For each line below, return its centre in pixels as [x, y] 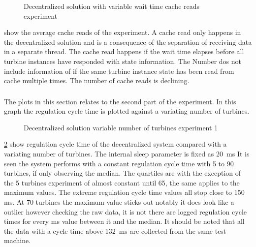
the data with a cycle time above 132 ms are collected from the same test [115, 231]
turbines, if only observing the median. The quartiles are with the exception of [123, 173]
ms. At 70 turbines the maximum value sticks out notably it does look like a [119, 202]
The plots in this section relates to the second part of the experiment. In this [120, 101]
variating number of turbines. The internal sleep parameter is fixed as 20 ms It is [127, 154]
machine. [17, 240]
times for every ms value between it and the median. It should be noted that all [124, 221]
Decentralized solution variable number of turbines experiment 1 [121, 127]
